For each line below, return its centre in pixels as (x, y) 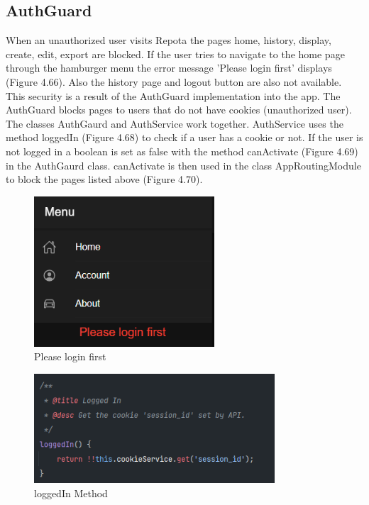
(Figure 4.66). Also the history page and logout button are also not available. (174, 81)
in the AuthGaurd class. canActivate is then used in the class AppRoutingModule (183, 165)
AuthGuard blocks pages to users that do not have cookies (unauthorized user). (179, 110)
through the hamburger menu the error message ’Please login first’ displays (169, 68)
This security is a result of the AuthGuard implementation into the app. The (173, 95)
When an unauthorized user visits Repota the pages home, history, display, (169, 40)
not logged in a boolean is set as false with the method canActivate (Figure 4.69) (182, 151)
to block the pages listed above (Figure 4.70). (104, 179)
